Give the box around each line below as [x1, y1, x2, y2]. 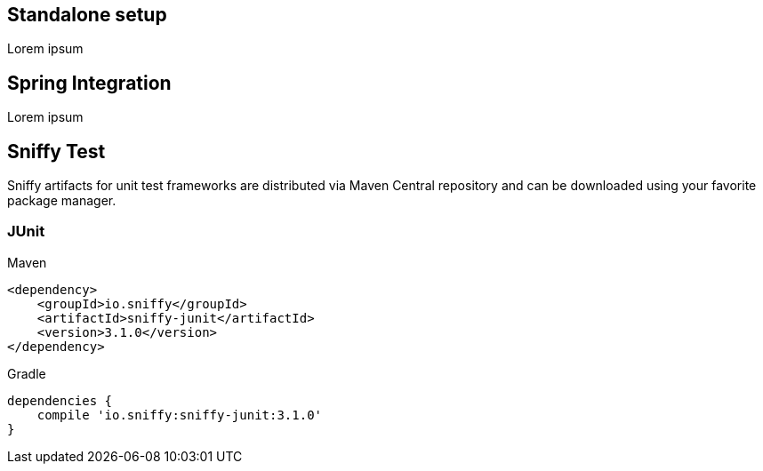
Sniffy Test [7, 140, 106, 163]
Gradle [7, 365, 46, 381]
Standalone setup [7, 4, 167, 26]
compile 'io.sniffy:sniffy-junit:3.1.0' [36, 407, 323, 422]
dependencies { [7, 393, 113, 408]
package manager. [7, 193, 116, 209]
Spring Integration [7, 71, 172, 94]
